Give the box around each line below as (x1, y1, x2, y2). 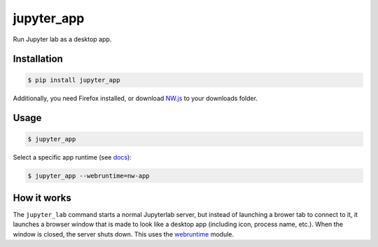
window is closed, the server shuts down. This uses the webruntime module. (13, 230, 234, 238)
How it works (13, 192, 71, 204)
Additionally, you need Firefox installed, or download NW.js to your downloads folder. (13, 94, 258, 102)
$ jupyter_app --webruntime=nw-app (27, 171, 150, 180)
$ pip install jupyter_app (27, 76, 120, 84)
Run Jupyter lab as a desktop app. (13, 35, 112, 43)
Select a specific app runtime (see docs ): (13, 153, 132, 161)
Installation (13, 53, 63, 65)
